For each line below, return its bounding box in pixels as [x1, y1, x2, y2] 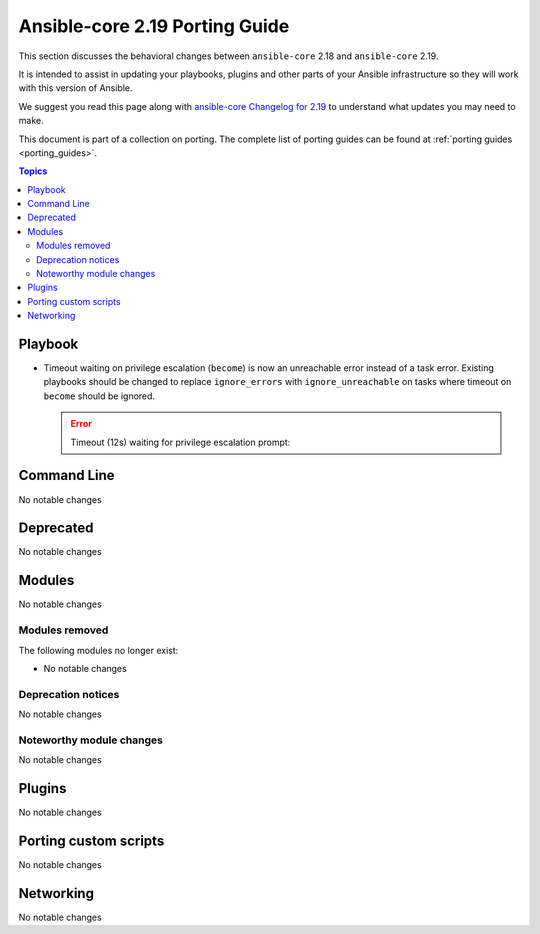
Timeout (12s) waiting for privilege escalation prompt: [70, 436, 291, 448]
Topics [18, 165, 48, 177]
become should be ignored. [43, 390, 155, 402]
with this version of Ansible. [18, 82, 134, 94]
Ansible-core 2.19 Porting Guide [18, 15, 290, 37]
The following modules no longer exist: [18, 644, 179, 656]
